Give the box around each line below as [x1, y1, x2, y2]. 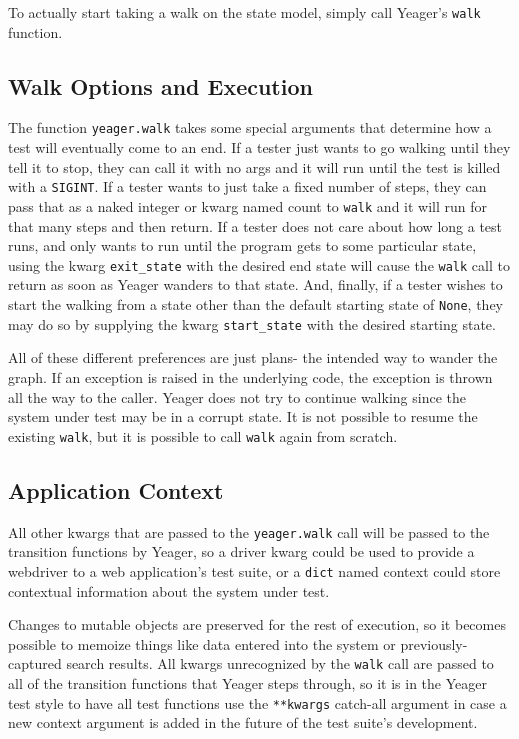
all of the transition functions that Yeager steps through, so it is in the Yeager [8, 672, 487, 693]
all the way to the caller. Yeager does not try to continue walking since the [8, 386, 466, 407]
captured [8, 653, 62, 674]
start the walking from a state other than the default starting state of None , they [8, 294, 504, 315]
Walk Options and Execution [8, 70, 313, 101]
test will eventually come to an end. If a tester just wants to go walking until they [8, 137, 511, 158]
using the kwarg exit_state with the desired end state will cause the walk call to [8, 254, 510, 275]
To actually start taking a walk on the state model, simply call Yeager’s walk [8, 2, 481, 22]
